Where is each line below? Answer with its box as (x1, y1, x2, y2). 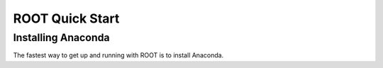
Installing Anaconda (13, 31, 110, 44)
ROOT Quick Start (13, 11, 120, 26)
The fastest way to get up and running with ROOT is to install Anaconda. (13, 51, 224, 59)
